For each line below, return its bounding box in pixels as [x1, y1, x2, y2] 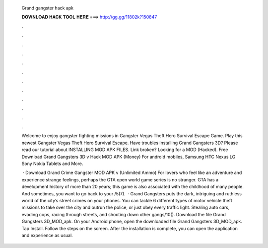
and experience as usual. [21, 232, 73, 238]
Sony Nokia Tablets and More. [21, 161, 83, 166]
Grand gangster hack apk [21, 5, 74, 11]
